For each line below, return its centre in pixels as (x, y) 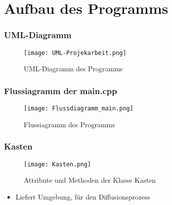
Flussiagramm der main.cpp (61, 90)
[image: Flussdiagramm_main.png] (79, 109)
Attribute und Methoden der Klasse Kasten (90, 180)
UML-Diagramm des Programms (73, 69)
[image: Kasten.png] (58, 164)
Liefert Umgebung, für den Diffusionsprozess (83, 196)
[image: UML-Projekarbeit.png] (75, 53)
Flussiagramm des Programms (69, 124)
